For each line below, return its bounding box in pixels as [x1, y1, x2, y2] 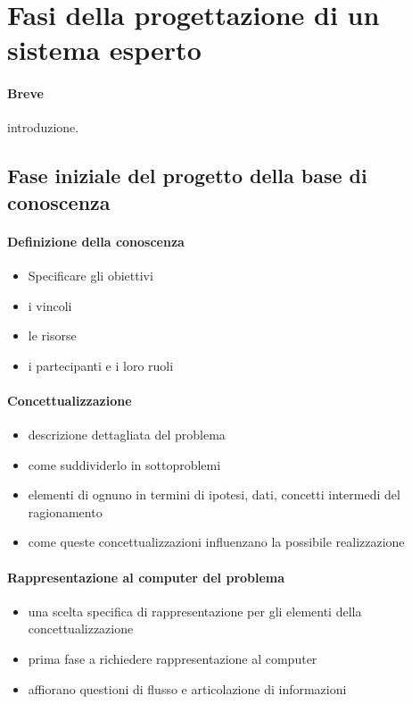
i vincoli [28, 296, 72, 314]
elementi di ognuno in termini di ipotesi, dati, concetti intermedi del [28, 485, 400, 504]
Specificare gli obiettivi [28, 265, 153, 284]
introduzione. [7, 118, 79, 137]
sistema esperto [7, 31, 202, 68]
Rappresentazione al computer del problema [7, 567, 285, 586]
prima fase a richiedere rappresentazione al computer [28, 650, 317, 668]
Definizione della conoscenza [7, 231, 185, 250]
